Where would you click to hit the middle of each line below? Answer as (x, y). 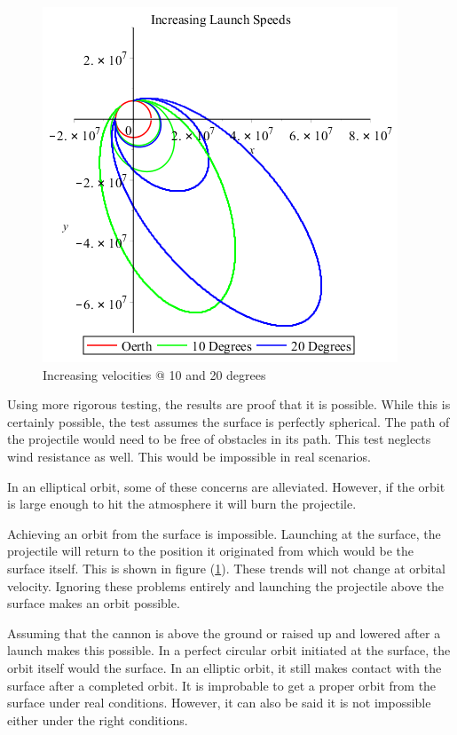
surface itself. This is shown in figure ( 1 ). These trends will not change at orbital (226, 568)
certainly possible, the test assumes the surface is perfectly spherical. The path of (228, 421)
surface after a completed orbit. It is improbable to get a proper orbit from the (222, 685)
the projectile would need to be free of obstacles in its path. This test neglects (219, 439)
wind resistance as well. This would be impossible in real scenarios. (189, 456)
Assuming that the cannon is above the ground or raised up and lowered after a (224, 632)
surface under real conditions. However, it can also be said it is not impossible (219, 703)
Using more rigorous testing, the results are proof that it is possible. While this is (229, 404)
